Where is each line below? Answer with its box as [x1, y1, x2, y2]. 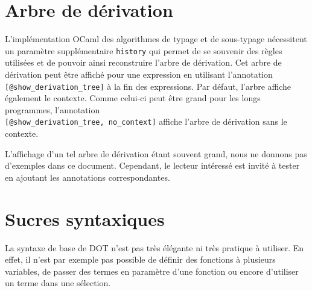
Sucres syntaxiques [5, 206, 165, 231]
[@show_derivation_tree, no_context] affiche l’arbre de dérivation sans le [5, 115, 287, 128]
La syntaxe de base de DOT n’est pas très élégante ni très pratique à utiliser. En [5, 241, 304, 254]
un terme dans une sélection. [5, 277, 111, 289]
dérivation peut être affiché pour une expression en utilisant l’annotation [5, 67, 273, 80]
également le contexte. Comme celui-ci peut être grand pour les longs [5, 92, 261, 104]
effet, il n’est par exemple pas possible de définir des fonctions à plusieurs [5, 253, 276, 266]
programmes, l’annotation [5, 103, 100, 116]
